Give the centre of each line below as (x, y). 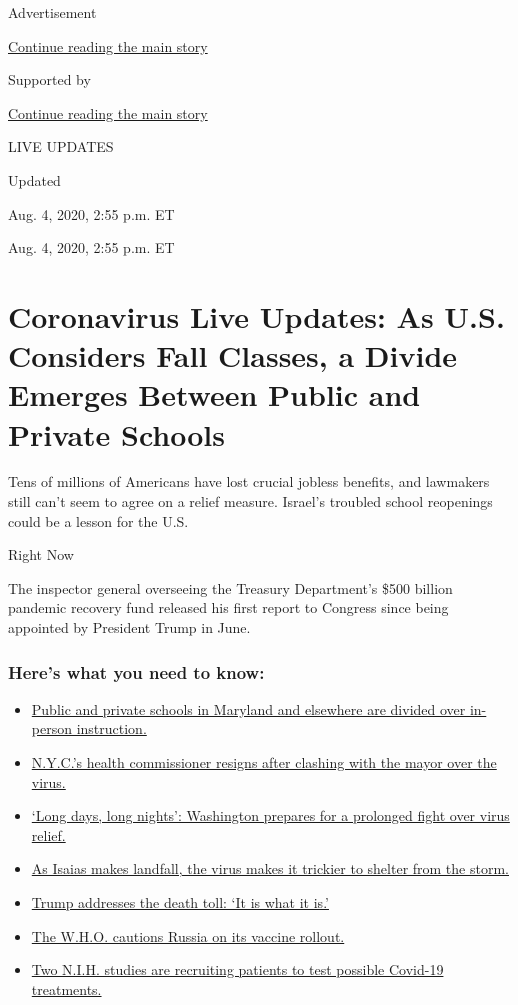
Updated (34, 179)
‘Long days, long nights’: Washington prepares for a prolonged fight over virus (270, 815)
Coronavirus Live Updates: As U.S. (256, 315)
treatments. (66, 988)
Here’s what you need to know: (136, 671)
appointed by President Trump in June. (129, 627)
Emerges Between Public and (214, 394)
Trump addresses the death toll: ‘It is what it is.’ (180, 901)
